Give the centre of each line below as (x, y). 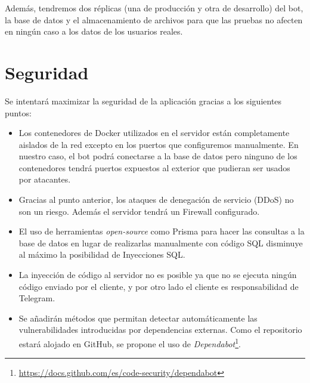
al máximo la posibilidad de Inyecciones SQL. (102, 254)
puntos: (18, 112)
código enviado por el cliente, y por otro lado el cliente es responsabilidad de (159, 286)
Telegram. (37, 298)
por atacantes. (45, 179)
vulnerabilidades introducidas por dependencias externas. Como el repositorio (160, 330)
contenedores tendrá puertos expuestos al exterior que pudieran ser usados (154, 167)
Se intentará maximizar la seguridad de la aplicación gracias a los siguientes (143, 101)
